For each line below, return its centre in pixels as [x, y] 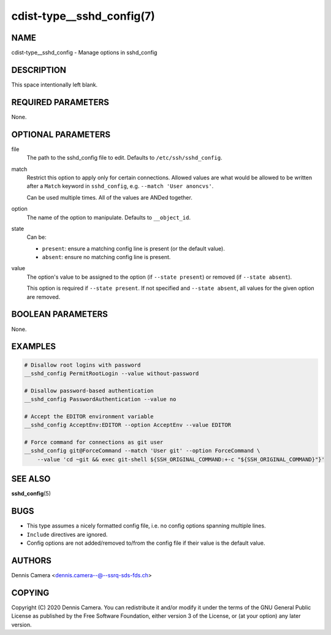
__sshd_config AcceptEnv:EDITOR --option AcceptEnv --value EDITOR [128, 425]
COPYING [30, 593]
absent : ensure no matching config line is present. [106, 257]
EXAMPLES [34, 347]
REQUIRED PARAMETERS [60, 102]
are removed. [44, 297]
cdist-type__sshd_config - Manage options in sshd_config [84, 53]
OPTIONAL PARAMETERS [61, 134]
